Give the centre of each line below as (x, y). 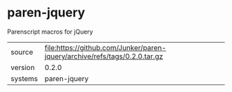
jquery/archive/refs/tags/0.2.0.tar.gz (104, 56)
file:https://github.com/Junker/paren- (106, 47)
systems (24, 78)
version (23, 67)
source (22, 51)
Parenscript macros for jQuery (50, 32)
